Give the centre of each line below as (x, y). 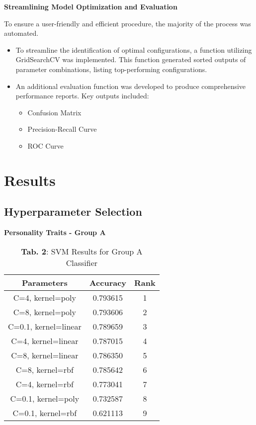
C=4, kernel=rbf (44, 384)
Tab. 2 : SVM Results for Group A (82, 251)
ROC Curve (45, 145)
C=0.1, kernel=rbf (45, 413)
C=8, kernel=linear (45, 355)
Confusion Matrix (54, 112)
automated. (21, 33)
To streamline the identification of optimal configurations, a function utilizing (134, 49)
